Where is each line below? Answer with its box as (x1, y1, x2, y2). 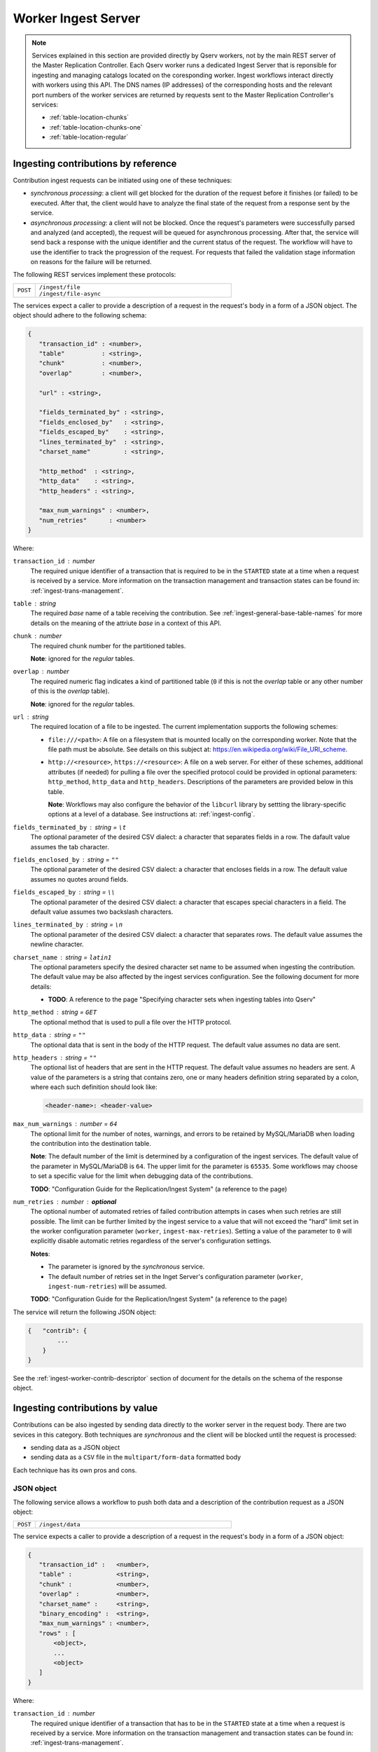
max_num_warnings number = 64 (13, 1120, 118, 1128)
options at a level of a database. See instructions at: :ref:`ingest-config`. (48, 810, 255, 819)
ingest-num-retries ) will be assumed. (48, 1282, 167, 1291)
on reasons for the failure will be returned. (30, 258, 152, 266)
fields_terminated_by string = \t (13, 823, 127, 831)
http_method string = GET (13, 1008, 97, 1016)
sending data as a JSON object (30, 1444, 120, 1452)
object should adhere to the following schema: (13, 311, 147, 320)
